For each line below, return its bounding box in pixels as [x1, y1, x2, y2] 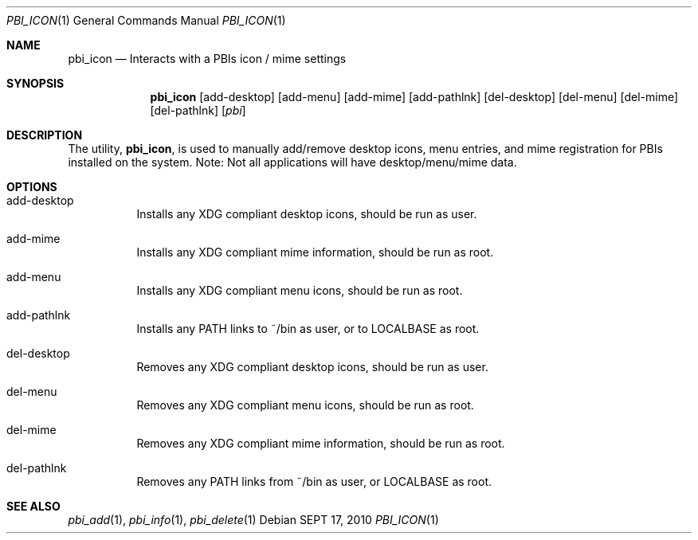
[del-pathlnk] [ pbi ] [150, 104, 246, 117]
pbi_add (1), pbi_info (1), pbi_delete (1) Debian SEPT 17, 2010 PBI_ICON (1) [68, 513, 439, 526]
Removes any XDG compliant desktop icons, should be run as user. [136, 360, 488, 374]
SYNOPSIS [6, 76, 65, 90]
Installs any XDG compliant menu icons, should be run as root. [136, 284, 463, 297]
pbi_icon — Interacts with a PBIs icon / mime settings [68, 52, 347, 65]
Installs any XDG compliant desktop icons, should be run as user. [136, 207, 477, 221]
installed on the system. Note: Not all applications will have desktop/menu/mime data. [68, 155, 517, 169]
